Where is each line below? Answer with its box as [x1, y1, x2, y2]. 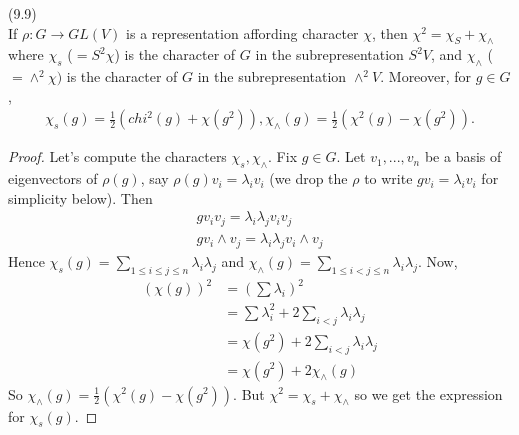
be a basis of [424, 146, 502, 167]
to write [364, 168, 413, 189]
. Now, [417, 251, 458, 272]
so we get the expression [354, 383, 503, 404]
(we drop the [269, 168, 348, 189]
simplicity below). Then [8, 187, 153, 208]
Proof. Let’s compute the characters [8, 146, 227, 167]
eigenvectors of [8, 168, 98, 189]
